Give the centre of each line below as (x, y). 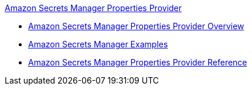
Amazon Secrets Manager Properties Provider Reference (138, 62)
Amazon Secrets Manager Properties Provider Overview (136, 26)
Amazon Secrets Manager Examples (98, 44)
